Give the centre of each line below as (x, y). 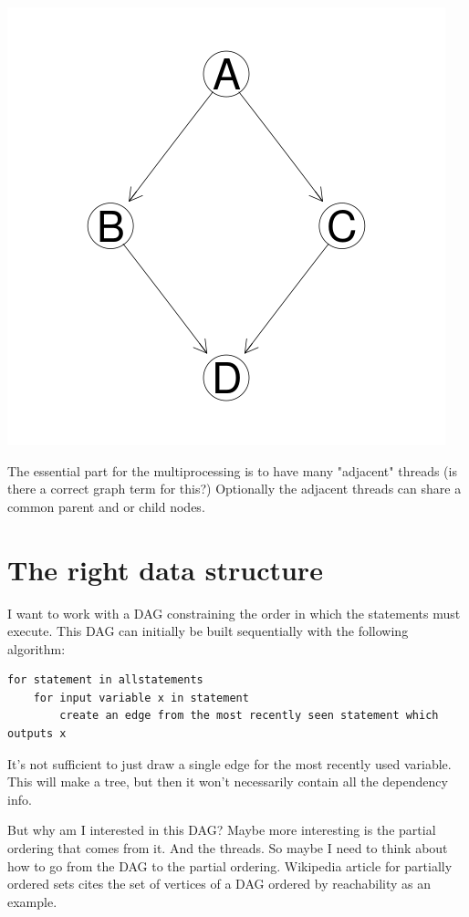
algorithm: (36, 648)
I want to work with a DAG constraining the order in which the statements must (234, 613)
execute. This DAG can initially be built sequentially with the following (208, 631)
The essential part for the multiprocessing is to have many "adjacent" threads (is (232, 470)
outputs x (37, 734)
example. (32, 901)
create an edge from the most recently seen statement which (249, 716)
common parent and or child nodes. (106, 506)
